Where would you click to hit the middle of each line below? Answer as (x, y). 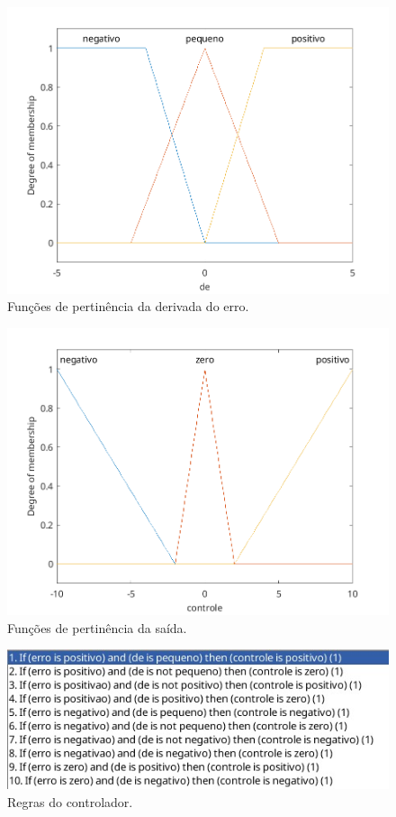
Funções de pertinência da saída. (97, 627)
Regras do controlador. (70, 802)
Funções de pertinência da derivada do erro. (128, 306)
